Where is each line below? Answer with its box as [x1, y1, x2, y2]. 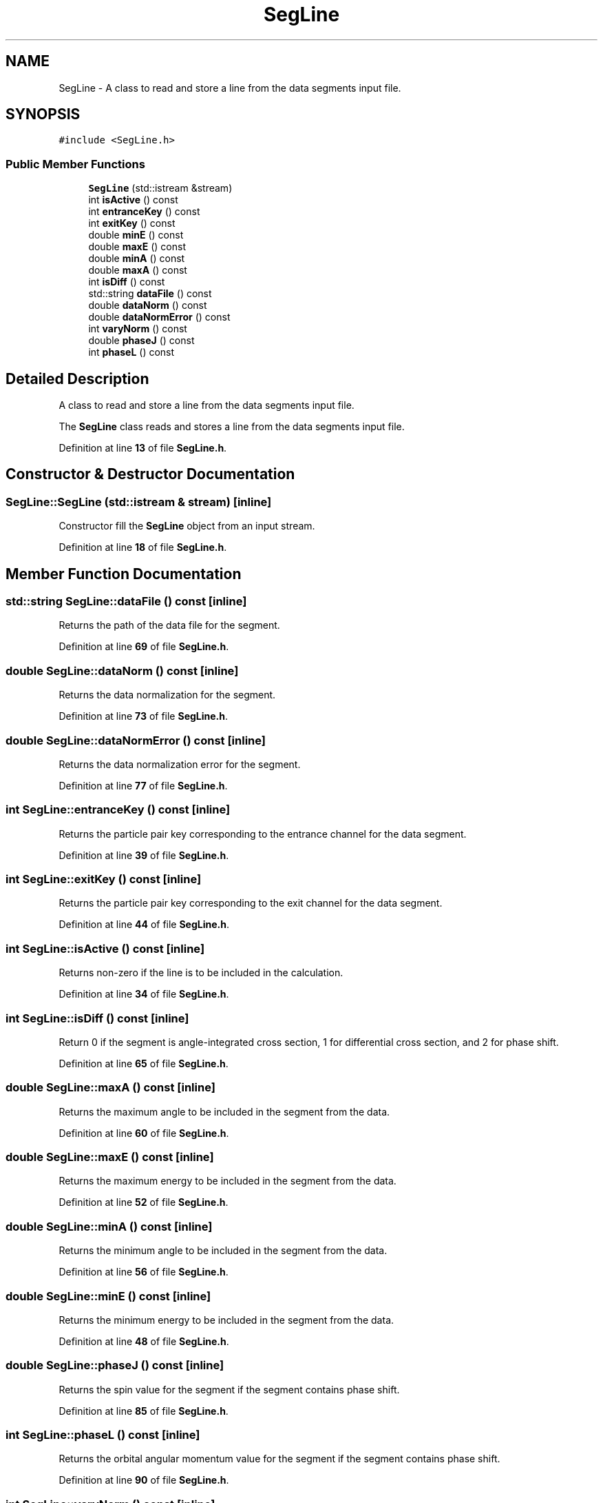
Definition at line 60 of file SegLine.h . [59, 1127, 229, 1139]
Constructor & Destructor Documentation [6, 465, 295, 483]
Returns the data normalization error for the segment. [59, 758, 301, 770]
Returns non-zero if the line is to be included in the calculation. [59, 967, 343, 979]
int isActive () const [88, 194, 178, 206]
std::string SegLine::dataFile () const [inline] [6, 594, 247, 609]
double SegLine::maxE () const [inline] [6, 1150, 214, 1164]
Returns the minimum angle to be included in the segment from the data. [59, 1244, 388, 1257]
